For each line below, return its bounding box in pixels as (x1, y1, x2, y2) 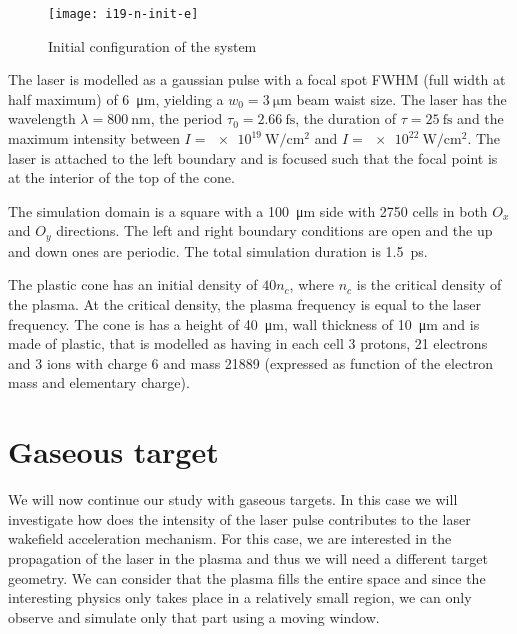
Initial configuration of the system (48, 35, 257, 56)
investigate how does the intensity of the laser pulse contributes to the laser (8, 508, 471, 529)
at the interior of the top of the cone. (8, 167, 235, 188)
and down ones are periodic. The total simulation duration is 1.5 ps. (8, 240, 428, 261)
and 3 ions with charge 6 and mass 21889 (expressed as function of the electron (8, 352, 494, 373)
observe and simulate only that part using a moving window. (8, 606, 380, 627)
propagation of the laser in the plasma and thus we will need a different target (8, 547, 488, 568)
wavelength (8, 108, 76, 129)
